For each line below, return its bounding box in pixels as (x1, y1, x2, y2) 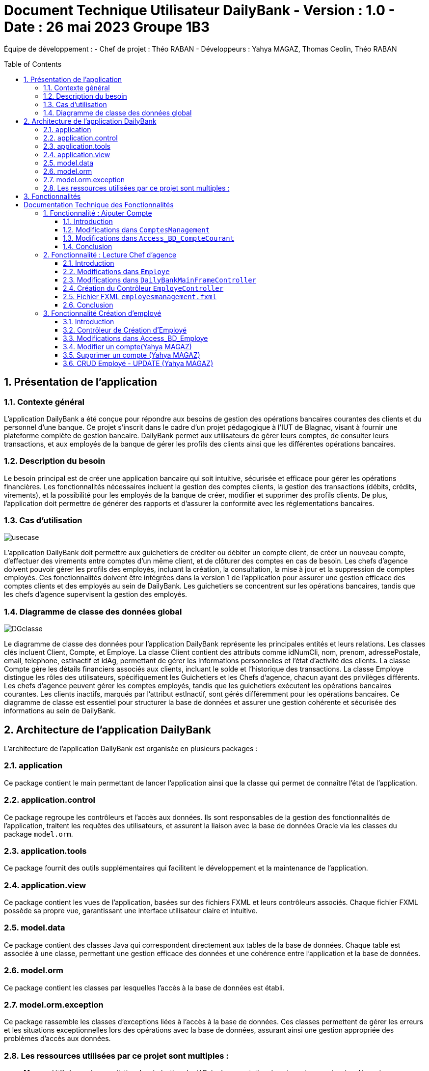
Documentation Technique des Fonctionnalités (24, 200, 174, 209)
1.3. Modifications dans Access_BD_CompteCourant (63, 233, 235, 242)
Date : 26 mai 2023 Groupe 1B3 (4, 19, 210, 35)
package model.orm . (4, 829, 73, 838)
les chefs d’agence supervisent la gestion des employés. (4, 590, 188, 599)
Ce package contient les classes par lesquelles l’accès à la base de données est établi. (4, 983, 285, 992)
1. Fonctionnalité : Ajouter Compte (43, 208, 152, 217)
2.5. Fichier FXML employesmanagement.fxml (63, 292, 217, 301)
